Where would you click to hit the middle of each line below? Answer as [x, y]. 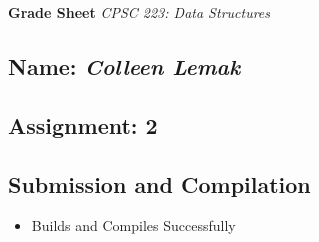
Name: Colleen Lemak [124, 65]
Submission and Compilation [159, 183]
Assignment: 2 [83, 124]
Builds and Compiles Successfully [133, 225]
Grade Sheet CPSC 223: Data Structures [139, 12]
